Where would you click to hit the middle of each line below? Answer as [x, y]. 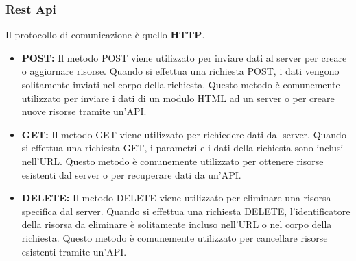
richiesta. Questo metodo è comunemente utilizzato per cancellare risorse [175, 237]
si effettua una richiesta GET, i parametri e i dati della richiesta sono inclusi [182, 148]
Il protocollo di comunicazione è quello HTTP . [105, 35]
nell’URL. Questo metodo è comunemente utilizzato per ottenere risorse [173, 161]
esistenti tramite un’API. [74, 251]
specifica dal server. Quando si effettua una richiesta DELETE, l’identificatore [186, 211]
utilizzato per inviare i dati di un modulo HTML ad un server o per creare [178, 98]
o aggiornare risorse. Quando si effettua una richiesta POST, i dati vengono [180, 71]
